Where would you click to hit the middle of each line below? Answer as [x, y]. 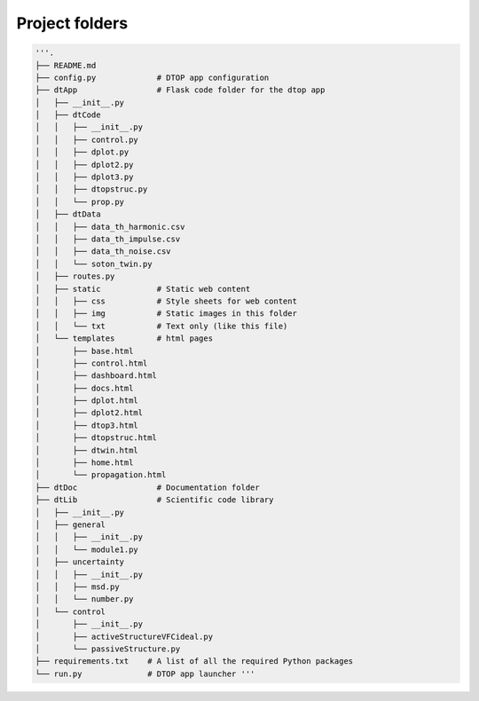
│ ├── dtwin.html [87, 450]
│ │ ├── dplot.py [82, 152]
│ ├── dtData [68, 214]
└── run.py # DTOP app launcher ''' [145, 673]
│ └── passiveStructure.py [108, 649]
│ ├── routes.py [75, 276]
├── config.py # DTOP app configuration [152, 77]
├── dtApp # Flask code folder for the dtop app [180, 90]
